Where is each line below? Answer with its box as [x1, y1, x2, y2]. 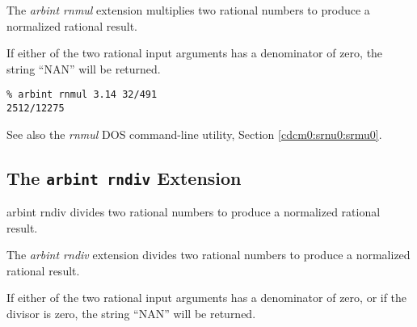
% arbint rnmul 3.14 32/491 [6, 89, 158, 101]
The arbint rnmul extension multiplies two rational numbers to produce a [6, 2, 370, 18]
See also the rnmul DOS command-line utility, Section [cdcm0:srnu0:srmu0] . [6, 125, 382, 142]
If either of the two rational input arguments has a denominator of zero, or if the [6, 289, 407, 306]
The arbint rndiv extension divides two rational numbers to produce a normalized [6, 246, 411, 263]
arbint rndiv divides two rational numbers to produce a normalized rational [6, 203, 381, 220]
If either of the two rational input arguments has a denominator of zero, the [6, 44, 383, 61]
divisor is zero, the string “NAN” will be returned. [6, 305, 256, 322]
